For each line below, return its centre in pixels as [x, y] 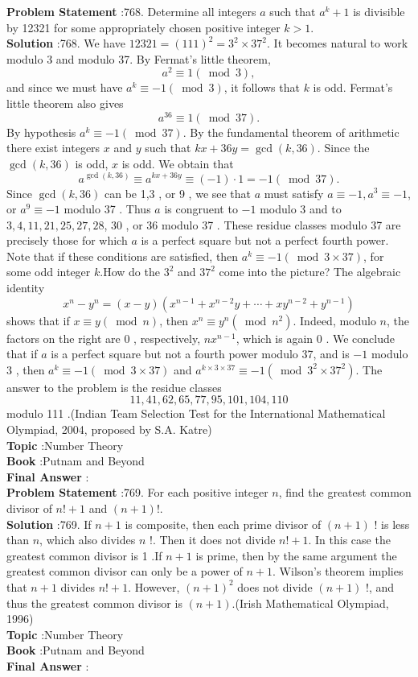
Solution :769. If [49, 524]
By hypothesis [41, 132]
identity [26, 288]
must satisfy [294, 193]
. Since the [343, 148]
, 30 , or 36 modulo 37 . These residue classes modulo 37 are [252, 224]
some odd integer [49, 272]
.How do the [130, 272]
